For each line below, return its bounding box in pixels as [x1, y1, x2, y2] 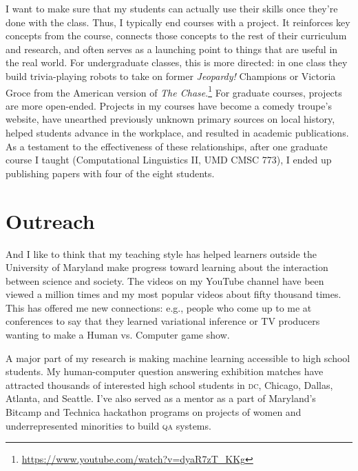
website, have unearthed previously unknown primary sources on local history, [6, 112, 335, 126]
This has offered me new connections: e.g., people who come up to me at [6, 300, 312, 314]
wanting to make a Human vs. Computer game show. [6, 328, 230, 342]
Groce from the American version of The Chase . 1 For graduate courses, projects [6, 83, 342, 99]
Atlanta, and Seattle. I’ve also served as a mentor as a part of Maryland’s [6, 391, 316, 405]
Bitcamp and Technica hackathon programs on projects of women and [6, 405, 302, 419]
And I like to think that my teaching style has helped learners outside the [6, 246, 317, 261]
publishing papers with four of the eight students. [6, 166, 215, 180]
